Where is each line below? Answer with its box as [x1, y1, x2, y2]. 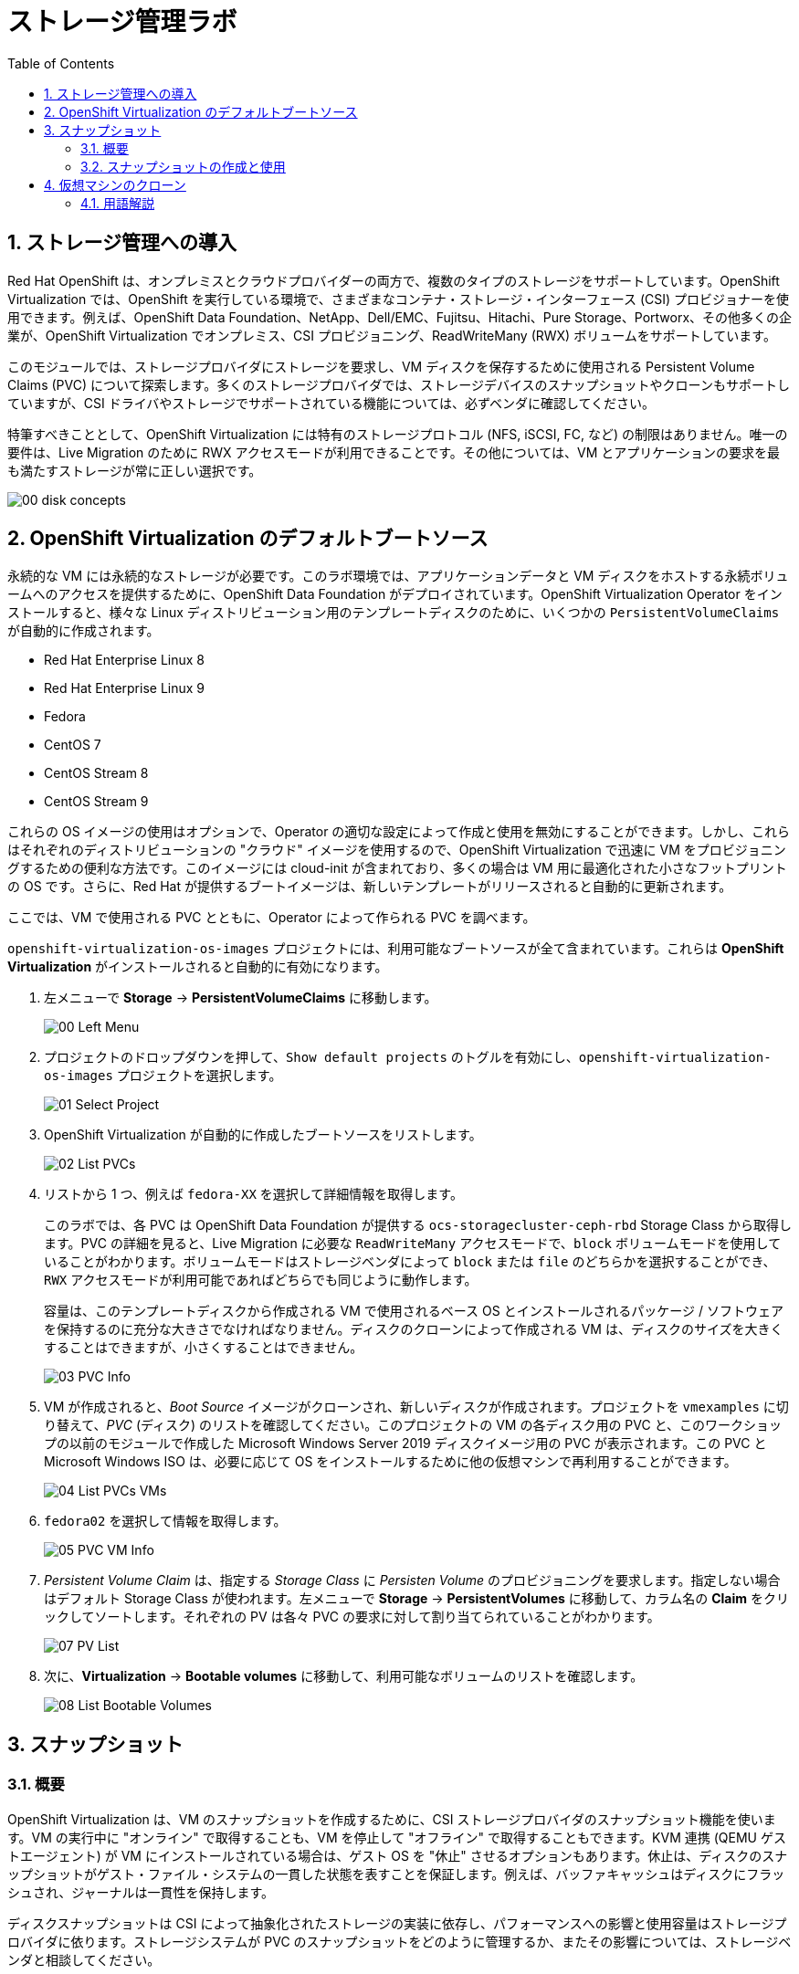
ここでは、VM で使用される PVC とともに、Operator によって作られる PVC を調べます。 [7, 909, 536, 926]
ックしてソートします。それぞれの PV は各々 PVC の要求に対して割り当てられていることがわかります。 [44, 1609, 660, 1625]
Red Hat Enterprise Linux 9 [44, 680, 205, 697]
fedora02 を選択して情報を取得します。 [44, 1513, 287, 1529]
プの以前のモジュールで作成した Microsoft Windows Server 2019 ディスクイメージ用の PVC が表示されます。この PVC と [44, 1435, 767, 1452]
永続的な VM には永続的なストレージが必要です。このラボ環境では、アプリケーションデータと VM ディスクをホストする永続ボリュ [7, 568, 789, 584]
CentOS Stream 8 [44, 765, 149, 782]
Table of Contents [7, 55, 115, 71]
